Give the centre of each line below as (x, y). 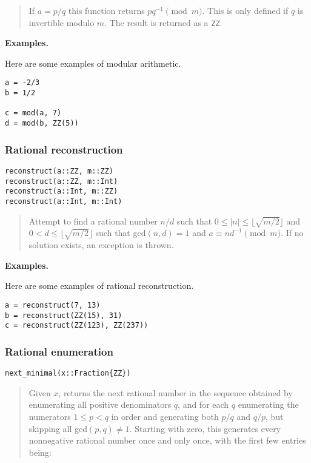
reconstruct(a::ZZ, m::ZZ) (59, 171)
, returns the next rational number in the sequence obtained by (176, 392)
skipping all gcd (58, 428)
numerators (50, 416)
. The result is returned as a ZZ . (163, 22)
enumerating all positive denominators (100, 404)
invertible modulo (62, 22)
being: (40, 452)
